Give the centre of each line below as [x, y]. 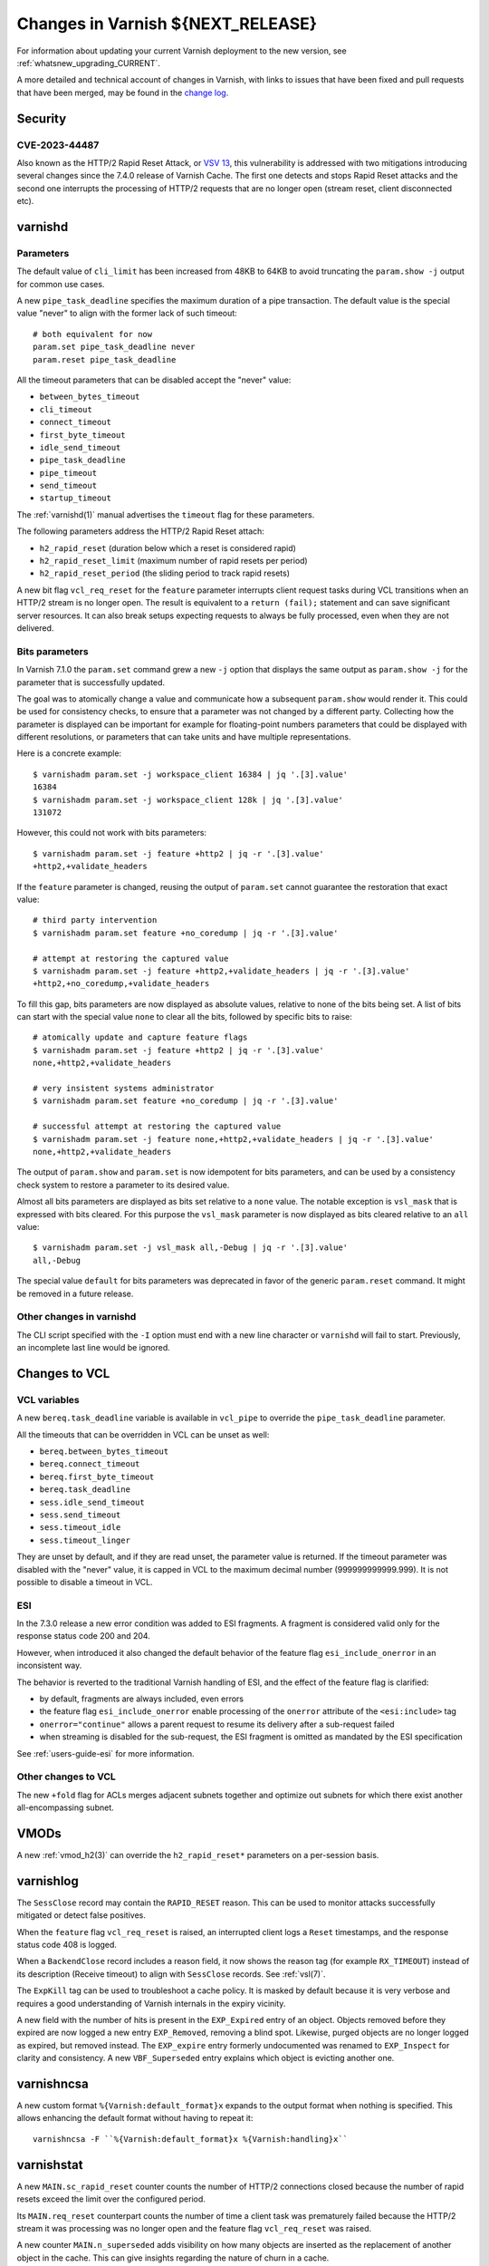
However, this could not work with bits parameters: [112, 833]
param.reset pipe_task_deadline [105, 359]
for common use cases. [61, 284]
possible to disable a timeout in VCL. [85, 1582]
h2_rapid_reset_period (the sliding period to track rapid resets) [164, 573]
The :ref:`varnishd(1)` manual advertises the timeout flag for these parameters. [166, 514]
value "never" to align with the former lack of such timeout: [127, 314]
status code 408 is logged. [67, 1945]
